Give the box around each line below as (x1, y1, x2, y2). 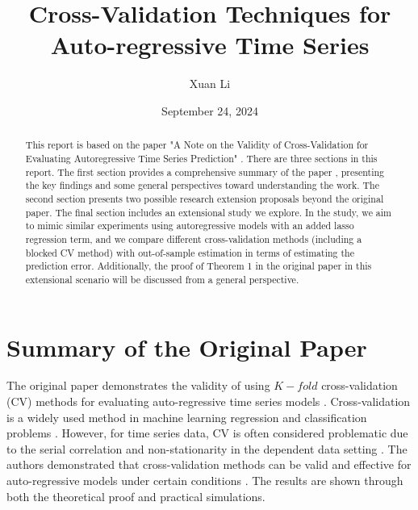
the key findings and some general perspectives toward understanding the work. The (25, 178, 379, 192)
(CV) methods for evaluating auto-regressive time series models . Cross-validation (6, 393, 411, 410)
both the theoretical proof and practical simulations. (6, 487, 265, 504)
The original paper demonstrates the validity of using (6, 377, 270, 394)
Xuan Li (189, 75, 231, 92)
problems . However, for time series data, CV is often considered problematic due (6, 424, 408, 441)
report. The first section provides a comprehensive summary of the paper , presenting (25, 165, 385, 178)
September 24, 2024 (161, 102, 258, 119)
